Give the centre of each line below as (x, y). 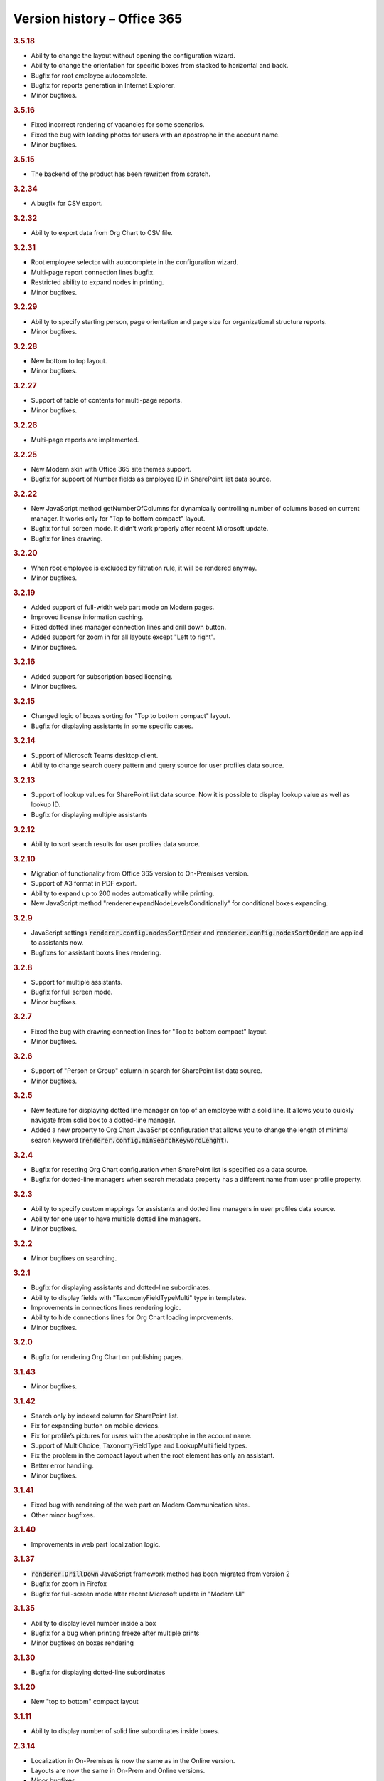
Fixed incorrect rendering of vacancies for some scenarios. (118, 125)
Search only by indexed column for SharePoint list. (105, 1416)
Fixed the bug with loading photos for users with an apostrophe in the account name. (155, 135)
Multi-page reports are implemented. (85, 440)
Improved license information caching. (87, 617)
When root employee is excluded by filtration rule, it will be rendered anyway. (144, 568)
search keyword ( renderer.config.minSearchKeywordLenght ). (130, 1140)
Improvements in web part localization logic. (96, 1544)
